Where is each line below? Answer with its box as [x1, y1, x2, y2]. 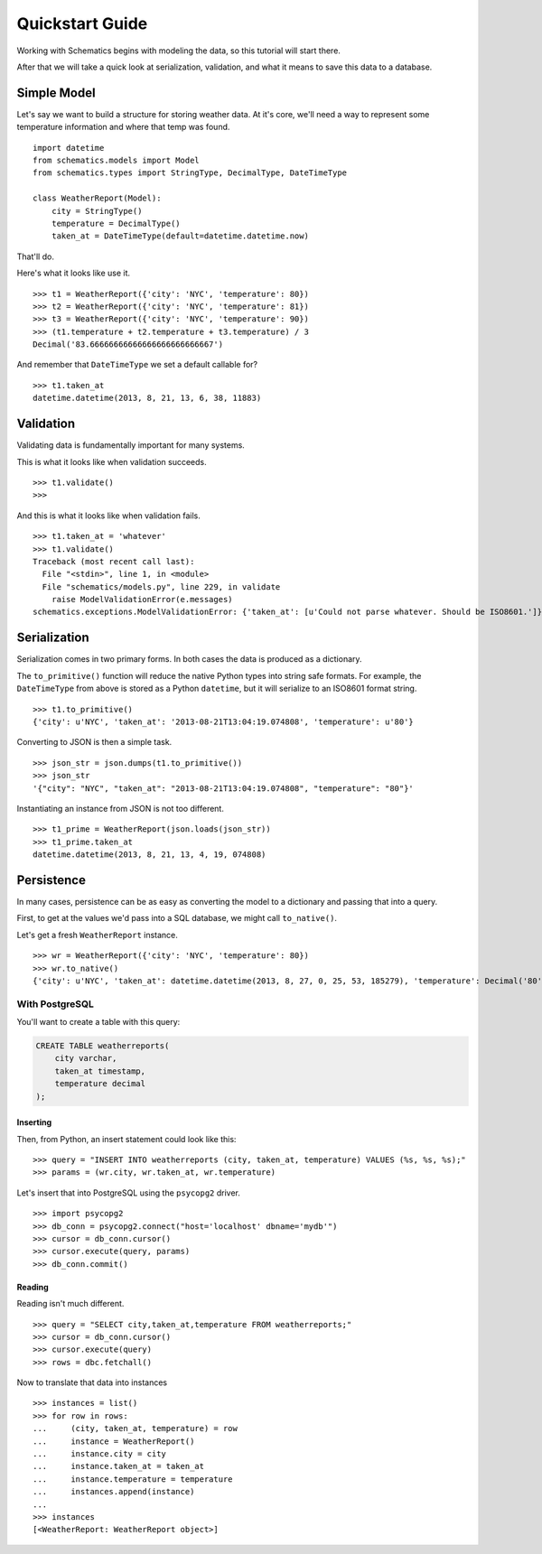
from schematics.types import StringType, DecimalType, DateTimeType [33, 168, 348, 178]
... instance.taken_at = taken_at [33, 1461, 205, 1472]
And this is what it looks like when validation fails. [16, 510, 201, 521]
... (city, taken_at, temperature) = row [33, 1423, 238, 1434]
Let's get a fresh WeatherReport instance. [16, 929, 178, 940]
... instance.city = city [33, 1449, 167, 1459]
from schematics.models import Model [33, 155, 201, 166]
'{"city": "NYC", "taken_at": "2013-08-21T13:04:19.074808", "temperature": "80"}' [33, 783, 415, 794]
